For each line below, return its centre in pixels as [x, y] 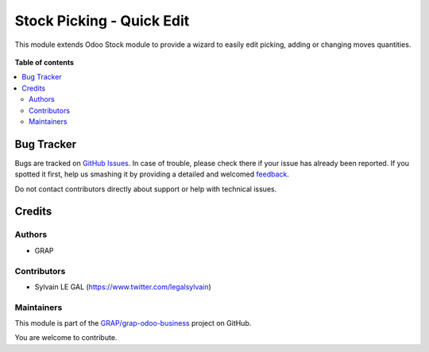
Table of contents [44, 62]
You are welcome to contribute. [66, 338]
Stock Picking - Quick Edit [102, 21]
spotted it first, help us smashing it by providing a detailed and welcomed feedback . [152, 174]
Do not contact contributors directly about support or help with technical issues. [146, 189]
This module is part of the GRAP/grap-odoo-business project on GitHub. [133, 323]
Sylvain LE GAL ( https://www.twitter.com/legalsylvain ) [123, 287]
